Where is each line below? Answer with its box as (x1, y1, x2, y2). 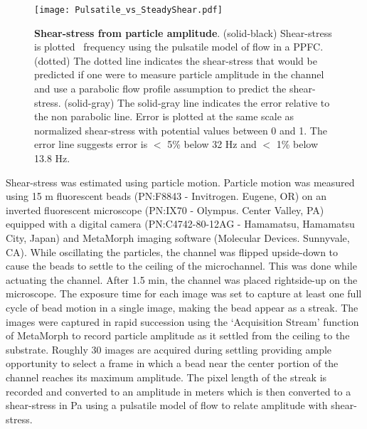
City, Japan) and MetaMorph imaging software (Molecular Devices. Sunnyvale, (6, 230, 350, 245)
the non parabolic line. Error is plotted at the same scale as (34, 109, 294, 124)
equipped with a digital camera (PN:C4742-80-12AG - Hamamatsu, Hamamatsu (6, 216, 355, 231)
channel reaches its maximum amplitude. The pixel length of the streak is (6, 369, 327, 384)
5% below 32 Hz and (167, 137, 257, 152)
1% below (276, 137, 319, 152)
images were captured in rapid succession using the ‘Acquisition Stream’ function (6, 314, 359, 329)
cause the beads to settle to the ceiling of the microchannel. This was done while (6, 258, 357, 273)
